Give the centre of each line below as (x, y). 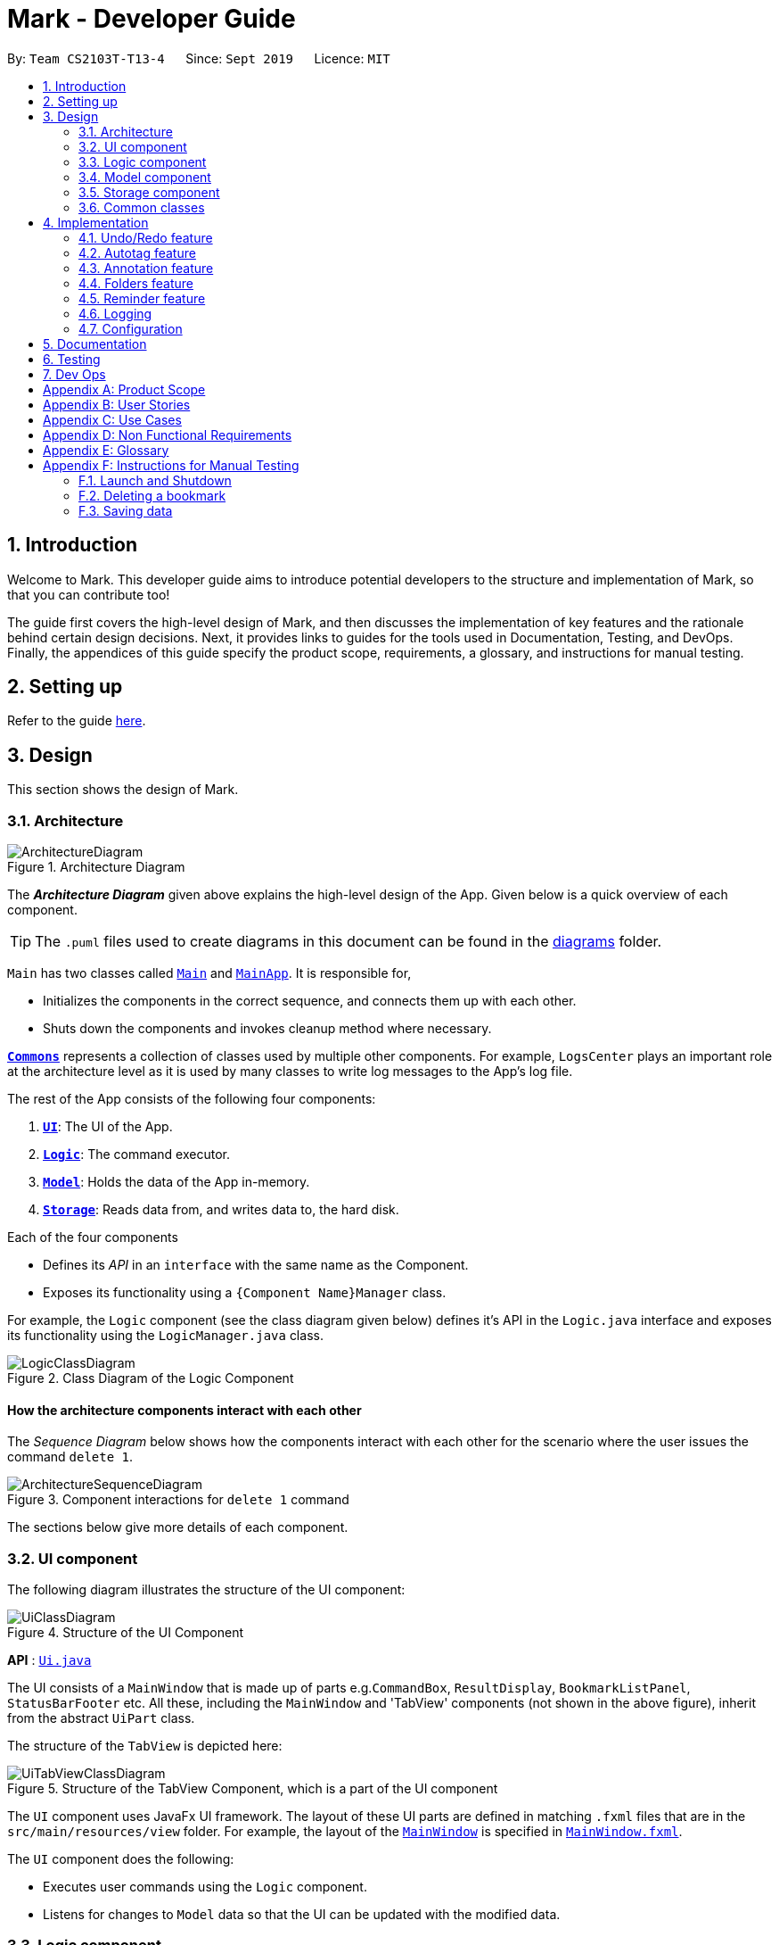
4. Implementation (96, 222)
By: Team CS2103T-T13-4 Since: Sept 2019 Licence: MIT (199, 58)
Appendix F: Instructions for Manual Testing (171, 465)
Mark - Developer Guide (152, 19)
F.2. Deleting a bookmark (152, 495)
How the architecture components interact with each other (184, 1410)
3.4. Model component (145, 177)
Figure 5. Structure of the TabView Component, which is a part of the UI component (253, 1788)
